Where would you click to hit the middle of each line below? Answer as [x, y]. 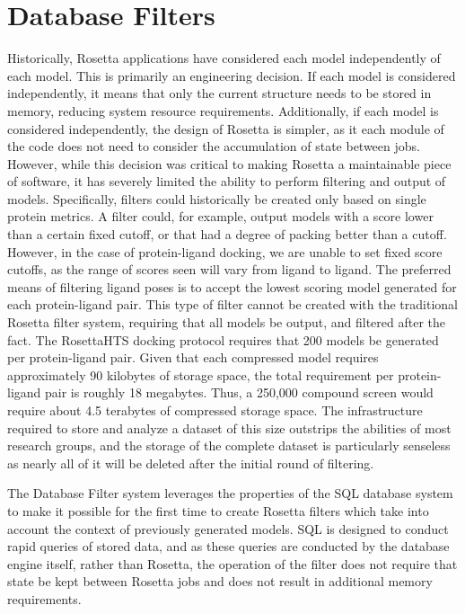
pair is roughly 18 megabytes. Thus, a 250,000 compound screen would [239, 392]
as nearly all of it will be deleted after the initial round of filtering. [191, 463]
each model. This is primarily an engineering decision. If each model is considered [232, 75]
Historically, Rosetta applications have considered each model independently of [224, 58]
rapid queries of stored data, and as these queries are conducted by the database [228, 546]
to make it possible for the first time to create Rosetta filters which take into [218, 510]
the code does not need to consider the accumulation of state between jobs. [214, 146]
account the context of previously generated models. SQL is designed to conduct [228, 528]
